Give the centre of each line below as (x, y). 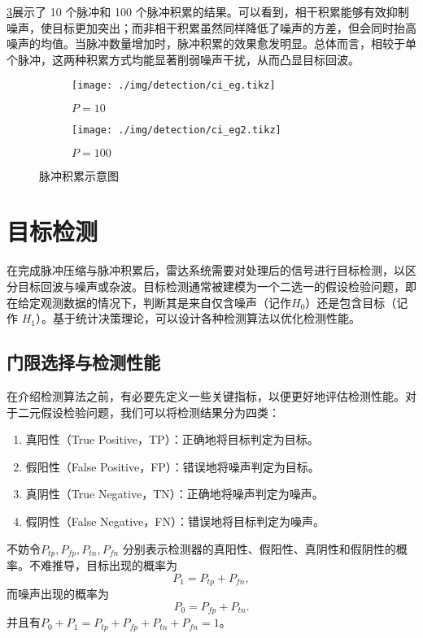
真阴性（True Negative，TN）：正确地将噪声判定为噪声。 (174, 494)
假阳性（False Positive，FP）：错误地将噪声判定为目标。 (172, 466)
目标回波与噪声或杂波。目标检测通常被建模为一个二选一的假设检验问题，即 (217, 286)
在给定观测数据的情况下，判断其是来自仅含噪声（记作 (149, 302)
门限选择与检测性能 (83, 362)
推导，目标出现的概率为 (114, 565)
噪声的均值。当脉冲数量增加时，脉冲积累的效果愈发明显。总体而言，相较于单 (211, 43)
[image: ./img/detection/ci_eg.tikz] (174, 86)
